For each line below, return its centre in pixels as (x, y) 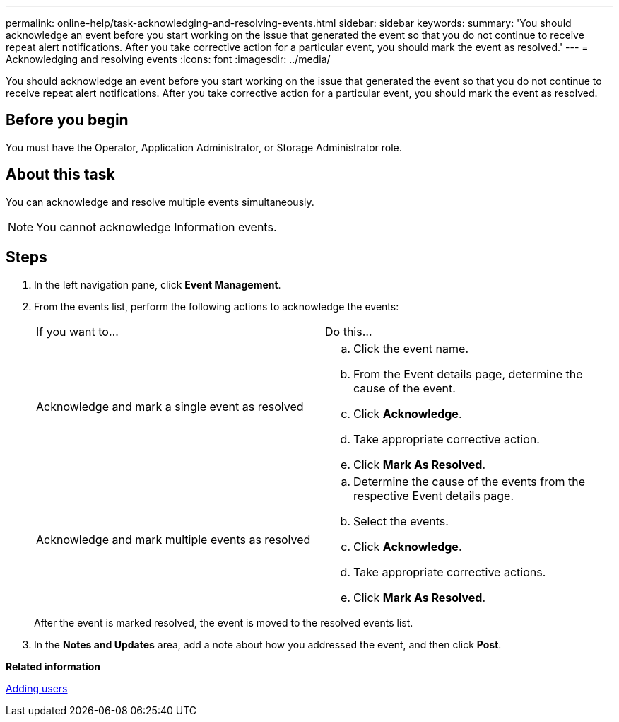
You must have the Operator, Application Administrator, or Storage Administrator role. (204, 147)
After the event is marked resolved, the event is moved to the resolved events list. (224, 622)
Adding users (37, 688)
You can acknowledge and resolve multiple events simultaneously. (160, 202)
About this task (60, 175)
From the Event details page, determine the (468, 374)
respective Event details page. (434, 495)
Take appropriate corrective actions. (450, 572)
